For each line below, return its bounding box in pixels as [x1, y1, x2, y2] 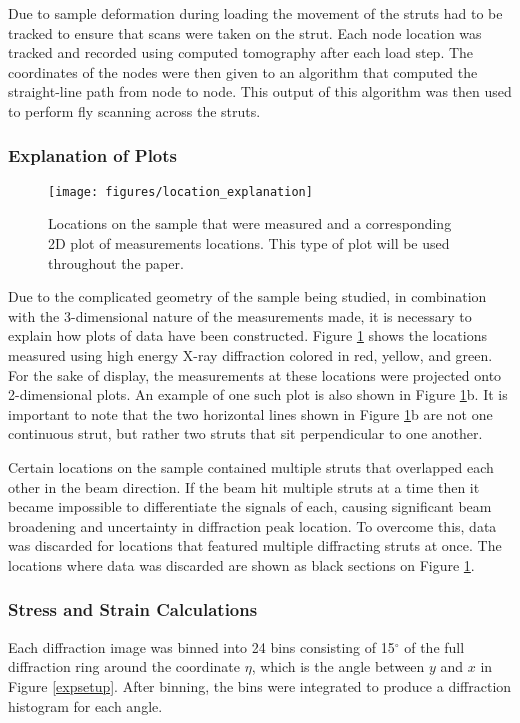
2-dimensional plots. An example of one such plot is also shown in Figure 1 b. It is [8, 384, 508, 405]
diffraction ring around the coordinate [8, 656, 240, 677]
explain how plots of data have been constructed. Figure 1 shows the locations [8, 325, 487, 346]
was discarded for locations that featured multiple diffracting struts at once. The [8, 535, 502, 556]
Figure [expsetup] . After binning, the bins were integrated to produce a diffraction [8, 675, 512, 696]
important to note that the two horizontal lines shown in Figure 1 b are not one [8, 403, 493, 424]
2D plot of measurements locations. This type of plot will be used [48, 233, 450, 254]
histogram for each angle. [8, 695, 163, 716]
